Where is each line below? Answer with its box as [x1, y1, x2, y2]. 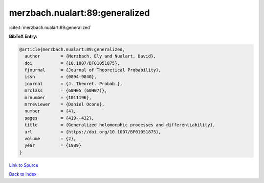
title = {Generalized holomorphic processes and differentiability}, [24, 122, 216, 128]
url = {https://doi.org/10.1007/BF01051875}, [24, 129, 161, 134]
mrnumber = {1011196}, [24, 95, 92, 100]
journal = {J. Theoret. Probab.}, [24, 81, 123, 86]
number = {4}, [24, 108, 77, 114]
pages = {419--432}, [24, 115, 95, 121]
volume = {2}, [24, 136, 77, 141]
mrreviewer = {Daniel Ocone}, [24, 102, 105, 107]
